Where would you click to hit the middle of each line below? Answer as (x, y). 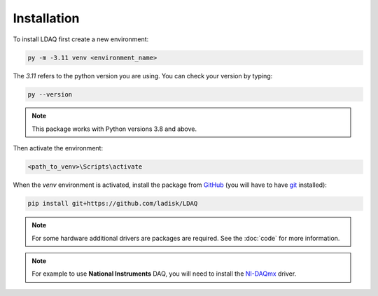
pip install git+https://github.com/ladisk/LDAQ (113, 204)
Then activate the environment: (58, 148)
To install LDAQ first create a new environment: (81, 39)
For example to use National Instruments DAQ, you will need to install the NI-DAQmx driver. (164, 274)
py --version (50, 94)
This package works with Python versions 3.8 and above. (114, 129)
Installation (46, 18)
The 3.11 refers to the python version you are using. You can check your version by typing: (143, 76)
